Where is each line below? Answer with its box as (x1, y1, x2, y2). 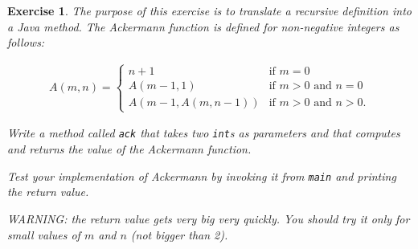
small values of (7, 226, 80, 243)
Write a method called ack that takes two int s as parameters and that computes (7, 124, 400, 141)
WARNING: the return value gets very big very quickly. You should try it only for (7, 210, 410, 227)
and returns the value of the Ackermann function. (7, 141, 252, 157)
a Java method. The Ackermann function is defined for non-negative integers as (7, 18, 400, 35)
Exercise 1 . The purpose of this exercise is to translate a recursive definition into (7, 2, 412, 18)
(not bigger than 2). (130, 226, 228, 243)
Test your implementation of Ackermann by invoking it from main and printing (7, 167, 396, 184)
